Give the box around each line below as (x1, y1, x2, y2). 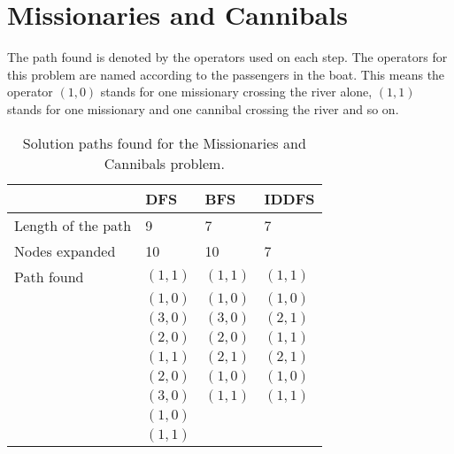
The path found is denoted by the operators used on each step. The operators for (7, 48, 448, 66)
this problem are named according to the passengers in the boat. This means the (7, 65, 445, 83)
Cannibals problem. (104, 152, 225, 173)
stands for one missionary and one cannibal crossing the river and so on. (7, 99, 399, 118)
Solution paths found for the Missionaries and (22, 132, 306, 153)
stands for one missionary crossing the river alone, (100, 82, 373, 101)
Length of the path (14, 214, 132, 235)
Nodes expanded (14, 240, 116, 261)
